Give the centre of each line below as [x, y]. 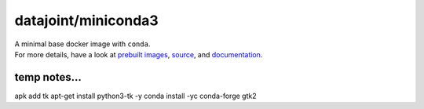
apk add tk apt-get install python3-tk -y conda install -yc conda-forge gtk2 [135, 96]
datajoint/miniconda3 [86, 20]
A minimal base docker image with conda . [82, 44]
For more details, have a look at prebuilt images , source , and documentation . [139, 54]
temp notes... [48, 77]
